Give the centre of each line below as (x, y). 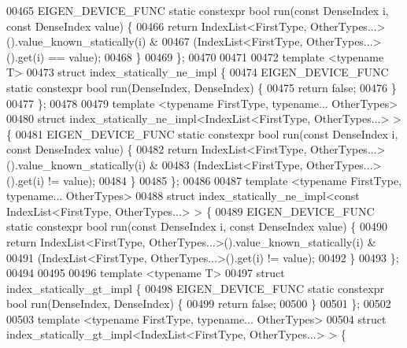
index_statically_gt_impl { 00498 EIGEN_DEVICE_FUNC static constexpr (195, 288)
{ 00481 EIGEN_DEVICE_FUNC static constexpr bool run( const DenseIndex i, (202, 133)
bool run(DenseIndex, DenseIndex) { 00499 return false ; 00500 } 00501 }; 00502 (199, 304)
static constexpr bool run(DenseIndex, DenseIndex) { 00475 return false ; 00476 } (202, 87)
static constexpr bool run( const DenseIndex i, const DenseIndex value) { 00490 (197, 226)
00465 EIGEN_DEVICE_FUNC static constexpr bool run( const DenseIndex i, (198, 10)
